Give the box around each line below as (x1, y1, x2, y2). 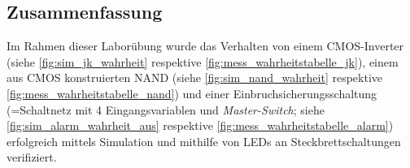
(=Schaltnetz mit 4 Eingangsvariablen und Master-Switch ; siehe (7, 101, 325, 118)
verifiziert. (7, 149, 57, 166)
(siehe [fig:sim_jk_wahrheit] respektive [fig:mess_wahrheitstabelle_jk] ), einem (7, 53, 399, 70)
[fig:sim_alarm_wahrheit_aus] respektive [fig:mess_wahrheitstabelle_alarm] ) (7, 117, 394, 134)
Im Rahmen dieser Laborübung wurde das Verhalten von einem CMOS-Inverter (7, 37, 404, 54)
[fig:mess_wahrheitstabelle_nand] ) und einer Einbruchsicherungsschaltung (7, 84, 377, 101)
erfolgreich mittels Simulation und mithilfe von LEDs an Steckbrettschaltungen (7, 132, 401, 149)
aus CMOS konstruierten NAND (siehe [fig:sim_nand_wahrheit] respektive (7, 69, 383, 86)
